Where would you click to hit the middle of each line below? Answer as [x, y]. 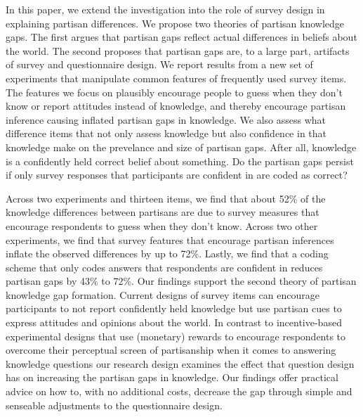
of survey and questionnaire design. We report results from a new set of [159, 64]
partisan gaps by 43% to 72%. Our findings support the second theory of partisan [181, 281]
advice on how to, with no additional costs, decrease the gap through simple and [179, 391]
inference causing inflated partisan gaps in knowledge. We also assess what [166, 119]
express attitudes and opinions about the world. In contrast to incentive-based [174, 322]
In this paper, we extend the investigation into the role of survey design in [165, 9]
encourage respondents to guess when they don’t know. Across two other [162, 225]
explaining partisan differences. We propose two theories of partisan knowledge [175, 23]
